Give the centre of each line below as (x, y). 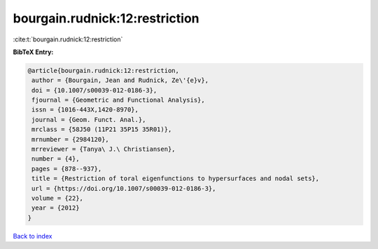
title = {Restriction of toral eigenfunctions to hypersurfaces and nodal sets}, (176, 179)
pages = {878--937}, (67, 169)
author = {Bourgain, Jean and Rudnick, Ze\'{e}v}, (120, 80)
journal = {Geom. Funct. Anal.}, (89, 120)
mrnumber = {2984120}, (71, 139)
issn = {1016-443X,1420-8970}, (85, 110)
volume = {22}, (58, 198)
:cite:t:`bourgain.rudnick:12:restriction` (68, 39)
